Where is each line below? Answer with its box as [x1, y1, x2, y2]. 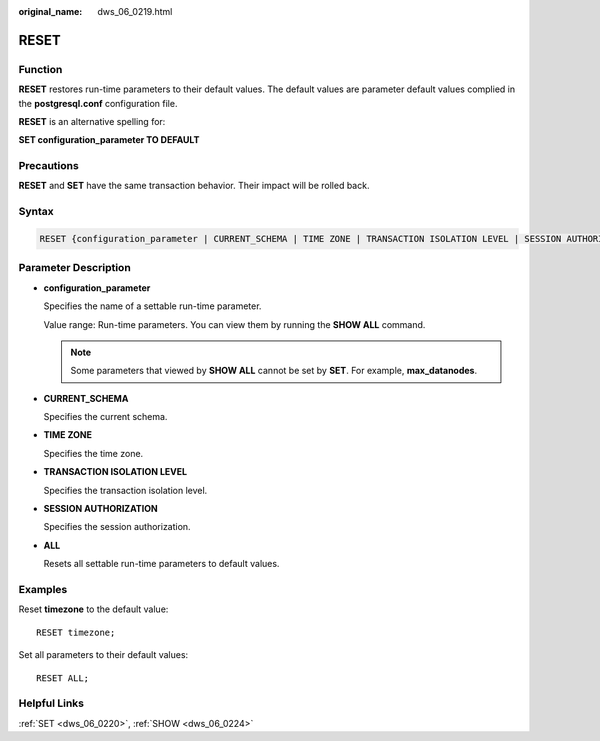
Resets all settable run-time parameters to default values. [43, 558, 280, 570]
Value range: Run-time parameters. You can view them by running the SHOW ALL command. [43, 318, 426, 330]
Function [18, 62, 63, 76]
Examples [18, 582, 68, 596]
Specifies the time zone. [43, 447, 144, 459]
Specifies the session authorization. [43, 521, 191, 533]
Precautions [18, 159, 79, 173]
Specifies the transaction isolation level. [43, 484, 208, 496]
